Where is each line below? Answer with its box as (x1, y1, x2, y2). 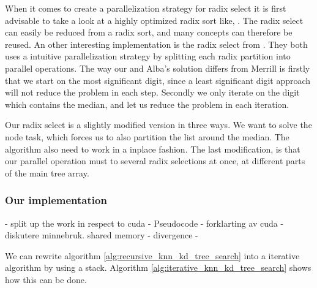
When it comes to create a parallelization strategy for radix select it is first (5, 2, 286, 14)
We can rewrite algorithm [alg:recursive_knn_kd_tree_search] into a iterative (5, 249, 300, 262)
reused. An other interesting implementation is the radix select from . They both (5, 37, 308, 50)
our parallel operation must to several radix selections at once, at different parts (5, 154, 305, 167)
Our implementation (5, 192, 107, 208)
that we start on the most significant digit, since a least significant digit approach (5, 74, 311, 86)
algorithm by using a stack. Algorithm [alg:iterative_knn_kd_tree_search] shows (5, 261, 311, 274)
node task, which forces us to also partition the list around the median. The (5, 130, 289, 143)
